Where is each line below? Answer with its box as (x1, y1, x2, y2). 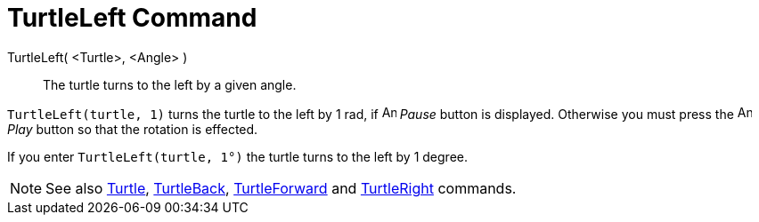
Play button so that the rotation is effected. (7, 121, 258, 137)
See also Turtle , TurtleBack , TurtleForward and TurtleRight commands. (45, 178, 517, 197)
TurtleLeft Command (7, 3, 257, 33)
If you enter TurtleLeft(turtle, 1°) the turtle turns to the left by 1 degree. (7, 148, 468, 164)
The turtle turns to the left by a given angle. (43, 76, 297, 92)
